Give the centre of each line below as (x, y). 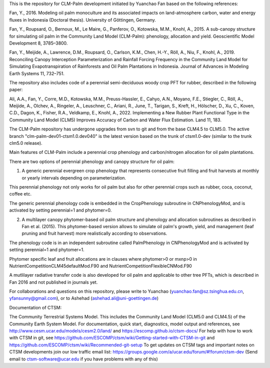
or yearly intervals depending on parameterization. (74, 177)
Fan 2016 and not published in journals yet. (53, 282)
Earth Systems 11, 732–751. (37, 73)
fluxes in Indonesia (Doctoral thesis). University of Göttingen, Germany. (82, 20)
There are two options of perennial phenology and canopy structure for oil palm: (92, 161)
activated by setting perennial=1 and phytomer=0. (60, 210)
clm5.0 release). (26, 143)
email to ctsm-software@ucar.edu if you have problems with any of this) (83, 359)
